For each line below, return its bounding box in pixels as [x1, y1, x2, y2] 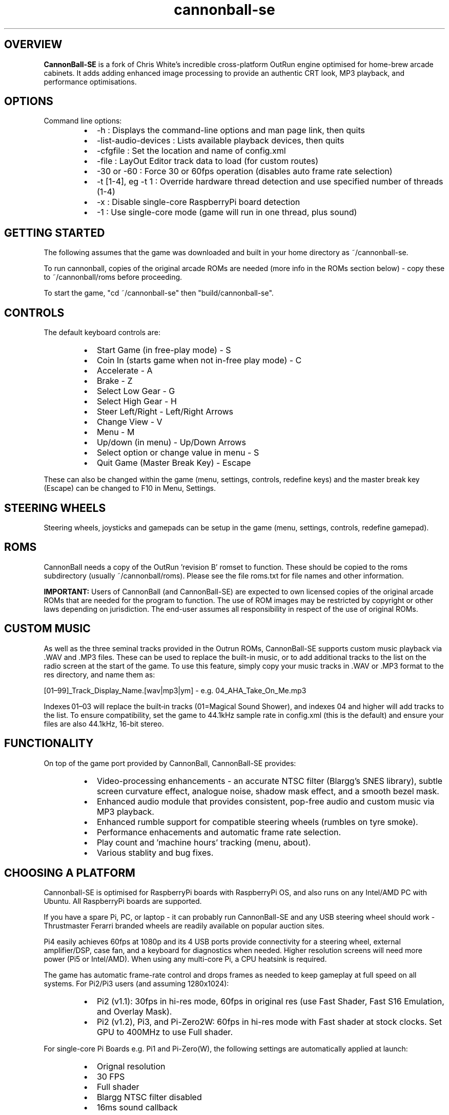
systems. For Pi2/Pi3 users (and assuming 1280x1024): [44, 979, 229, 988]
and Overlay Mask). [96, 1006, 172, 1017]
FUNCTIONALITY [4, 737, 94, 750]
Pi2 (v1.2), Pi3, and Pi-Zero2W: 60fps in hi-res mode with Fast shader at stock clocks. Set [96, 1017, 442, 1027]
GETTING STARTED [4, 226, 105, 239]
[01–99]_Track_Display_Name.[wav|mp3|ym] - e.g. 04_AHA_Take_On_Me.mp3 [44, 686, 307, 695]
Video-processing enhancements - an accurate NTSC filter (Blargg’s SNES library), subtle [96, 775, 443, 786]
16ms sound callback [96, 1102, 178, 1113]
